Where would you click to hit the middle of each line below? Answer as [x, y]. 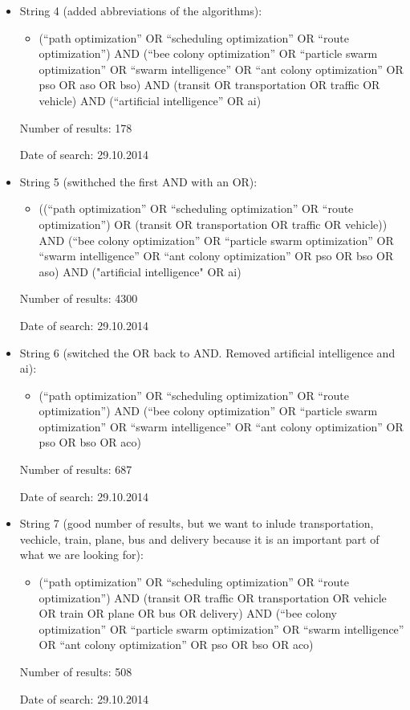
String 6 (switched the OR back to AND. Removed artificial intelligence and [207, 352]
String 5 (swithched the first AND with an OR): [138, 181]
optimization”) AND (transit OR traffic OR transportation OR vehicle [213, 597]
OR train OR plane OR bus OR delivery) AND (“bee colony [188, 613]
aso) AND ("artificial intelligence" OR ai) [140, 271]
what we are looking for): [81, 555]
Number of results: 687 [76, 469]
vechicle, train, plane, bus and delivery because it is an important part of [199, 539]
